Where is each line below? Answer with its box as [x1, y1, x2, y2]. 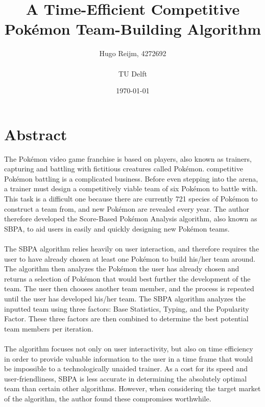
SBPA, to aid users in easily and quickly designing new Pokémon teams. [4, 223, 230, 234]
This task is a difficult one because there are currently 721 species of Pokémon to [4, 193, 258, 203]
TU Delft [118, 68, 147, 79]
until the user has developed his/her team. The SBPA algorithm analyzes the [4, 293, 246, 303]
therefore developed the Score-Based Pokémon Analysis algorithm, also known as [4, 213, 257, 224]
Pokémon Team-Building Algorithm [4, 18, 261, 39]
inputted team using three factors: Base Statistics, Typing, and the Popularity [4, 303, 249, 314]
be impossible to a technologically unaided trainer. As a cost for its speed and [4, 363, 248, 374]
